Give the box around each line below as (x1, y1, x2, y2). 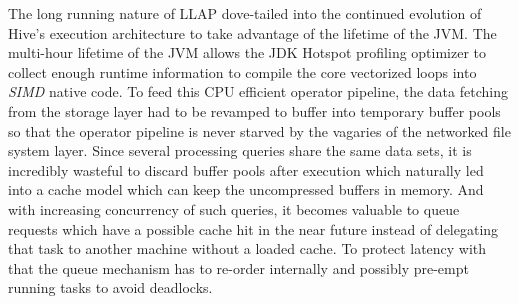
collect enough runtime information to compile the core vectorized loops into (8, 61, 477, 82)
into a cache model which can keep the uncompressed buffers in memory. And (8, 179, 484, 200)
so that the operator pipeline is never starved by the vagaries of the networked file (8, 120, 511, 141)
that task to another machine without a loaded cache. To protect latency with (8, 238, 487, 259)
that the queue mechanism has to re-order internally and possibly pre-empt (8, 257, 469, 278)
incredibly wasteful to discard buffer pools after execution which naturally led (8, 159, 484, 180)
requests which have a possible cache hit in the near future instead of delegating (8, 218, 499, 239)
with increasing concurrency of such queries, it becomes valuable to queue (8, 198, 460, 219)
